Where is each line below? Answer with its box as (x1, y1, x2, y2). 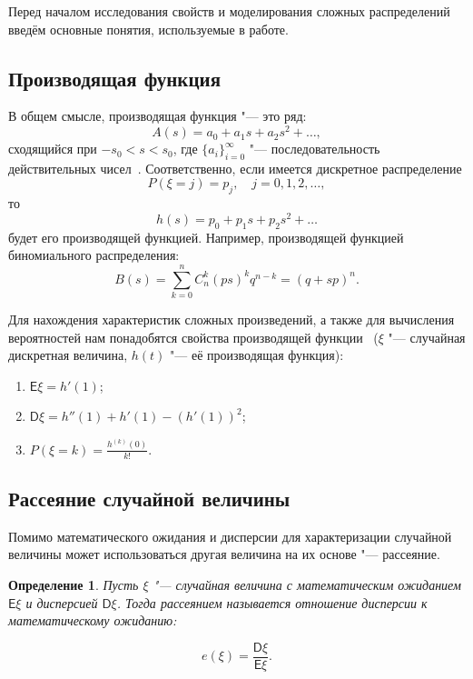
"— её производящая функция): (170, 345, 344, 364)
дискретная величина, (8, 345, 128, 364)
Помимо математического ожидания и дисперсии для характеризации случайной (8, 526, 452, 545)
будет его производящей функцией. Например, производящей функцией (8, 227, 404, 246)
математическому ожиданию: (8, 611, 177, 630)
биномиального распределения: (8, 245, 180, 265)
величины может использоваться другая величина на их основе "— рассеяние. (8, 544, 440, 564)
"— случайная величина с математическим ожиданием (153, 574, 461, 594)
